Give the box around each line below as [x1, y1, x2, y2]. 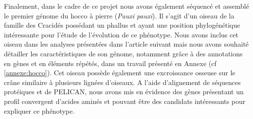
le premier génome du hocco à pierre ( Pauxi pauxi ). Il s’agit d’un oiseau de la [4, 10, 235, 20]
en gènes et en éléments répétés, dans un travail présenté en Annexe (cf [4, 58, 217, 68]
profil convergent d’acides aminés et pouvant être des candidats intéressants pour [4, 96, 246, 106]
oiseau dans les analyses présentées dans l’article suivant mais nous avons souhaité [4, 39, 249, 49]
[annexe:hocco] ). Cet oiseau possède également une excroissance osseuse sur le [4, 68, 235, 78]
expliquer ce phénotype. [4, 105, 75, 116]
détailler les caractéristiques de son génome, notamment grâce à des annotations [4, 48, 243, 58]
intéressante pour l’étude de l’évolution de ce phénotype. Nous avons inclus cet [4, 29, 238, 39]
